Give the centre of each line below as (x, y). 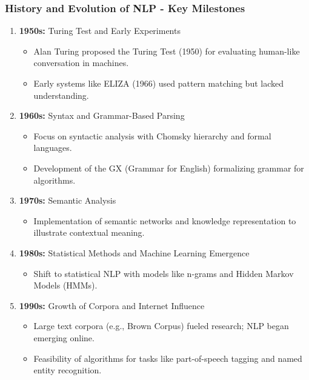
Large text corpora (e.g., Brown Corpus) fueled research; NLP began (161, 326)
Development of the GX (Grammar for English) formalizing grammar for (169, 168)
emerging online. (64, 337)
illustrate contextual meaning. (89, 232)
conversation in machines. (81, 63)
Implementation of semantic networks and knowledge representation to (165, 220)
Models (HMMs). (65, 285)
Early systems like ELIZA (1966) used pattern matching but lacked (158, 83)
